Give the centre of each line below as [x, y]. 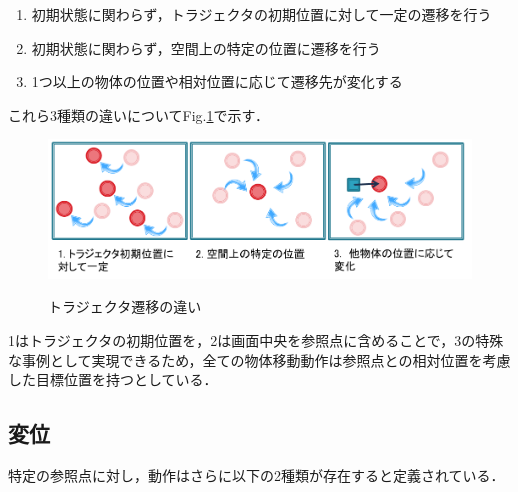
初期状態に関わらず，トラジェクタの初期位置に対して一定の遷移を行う [261, 14]
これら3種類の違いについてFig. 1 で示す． [138, 114]
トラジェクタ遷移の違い [125, 306]
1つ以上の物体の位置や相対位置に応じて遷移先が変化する [217, 81]
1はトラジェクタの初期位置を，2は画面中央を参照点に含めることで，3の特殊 [256, 339]
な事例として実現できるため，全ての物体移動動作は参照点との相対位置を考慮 [259, 359]
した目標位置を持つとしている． [113, 379]
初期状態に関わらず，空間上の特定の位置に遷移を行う [206, 47]
